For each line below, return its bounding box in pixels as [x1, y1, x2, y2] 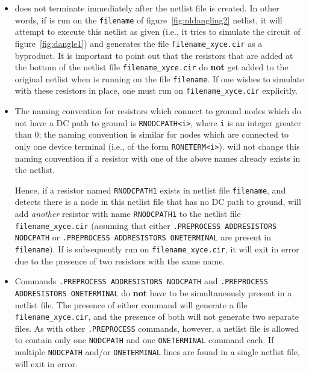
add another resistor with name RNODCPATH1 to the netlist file [14, 207, 241, 219]
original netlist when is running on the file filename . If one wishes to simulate [14, 72, 304, 85]
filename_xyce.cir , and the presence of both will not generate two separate [14, 310, 299, 323]
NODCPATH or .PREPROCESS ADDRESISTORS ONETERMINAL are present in [14, 231, 272, 243]
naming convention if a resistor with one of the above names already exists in [14, 151, 301, 164]
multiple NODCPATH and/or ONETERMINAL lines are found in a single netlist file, [14, 346, 300, 358]
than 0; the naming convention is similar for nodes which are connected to [14, 128, 289, 141]
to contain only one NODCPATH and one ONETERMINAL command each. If [14, 334, 274, 346]
